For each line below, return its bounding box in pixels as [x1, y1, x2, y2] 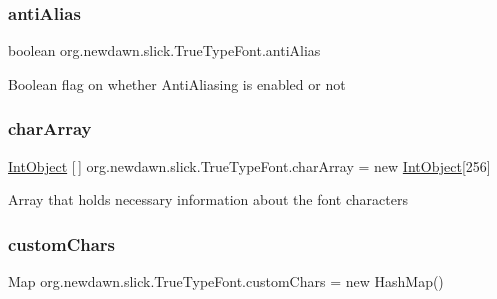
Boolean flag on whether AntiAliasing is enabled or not [8, 73, 346, 94]
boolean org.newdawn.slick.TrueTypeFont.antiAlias [8, 40, 321, 61]
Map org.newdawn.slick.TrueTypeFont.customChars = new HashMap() [8, 271, 444, 292]
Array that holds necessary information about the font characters [8, 189, 408, 210]
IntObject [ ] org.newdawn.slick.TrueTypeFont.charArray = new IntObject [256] [8, 155, 491, 176]
